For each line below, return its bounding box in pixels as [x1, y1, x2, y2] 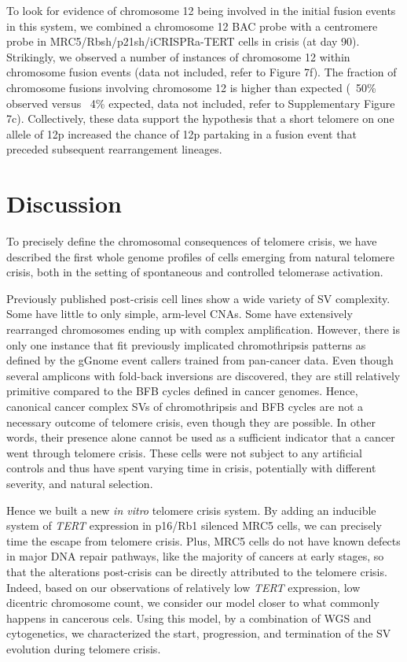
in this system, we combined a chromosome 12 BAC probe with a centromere [6, 17, 378, 34]
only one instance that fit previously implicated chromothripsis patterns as [6, 336, 366, 353]
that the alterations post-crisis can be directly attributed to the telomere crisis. [6, 563, 387, 579]
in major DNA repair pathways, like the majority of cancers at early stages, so [6, 548, 384, 564]
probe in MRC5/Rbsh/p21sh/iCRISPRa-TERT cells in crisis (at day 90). [6, 33, 360, 50]
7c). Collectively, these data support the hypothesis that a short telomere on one [6, 110, 394, 127]
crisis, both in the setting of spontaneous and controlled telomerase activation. [6, 264, 383, 280]
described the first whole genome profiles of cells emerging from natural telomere [6, 248, 395, 264]
